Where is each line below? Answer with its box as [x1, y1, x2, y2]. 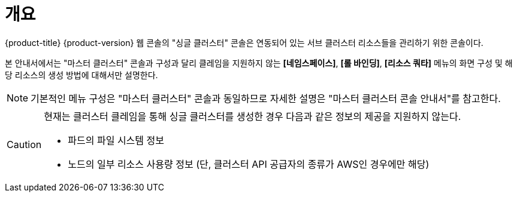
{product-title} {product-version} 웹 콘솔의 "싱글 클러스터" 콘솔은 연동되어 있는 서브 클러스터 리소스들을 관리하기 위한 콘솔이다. [5, 37, 483, 48]
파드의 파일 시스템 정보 [68, 134, 164, 146]
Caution [7, 138, 42, 150]
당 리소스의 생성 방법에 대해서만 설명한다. [5, 69, 158, 80]
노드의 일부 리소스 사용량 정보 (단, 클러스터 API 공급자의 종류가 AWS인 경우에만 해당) [68, 158, 430, 170]
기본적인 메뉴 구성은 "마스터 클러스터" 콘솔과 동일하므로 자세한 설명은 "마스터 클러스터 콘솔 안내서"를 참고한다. [31, 92, 501, 104]
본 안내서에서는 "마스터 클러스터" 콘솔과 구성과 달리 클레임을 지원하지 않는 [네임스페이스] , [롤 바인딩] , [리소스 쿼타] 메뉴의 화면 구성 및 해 [5, 57, 513, 68]
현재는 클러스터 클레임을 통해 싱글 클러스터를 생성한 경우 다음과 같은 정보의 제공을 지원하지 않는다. [44, 110, 461, 122]
